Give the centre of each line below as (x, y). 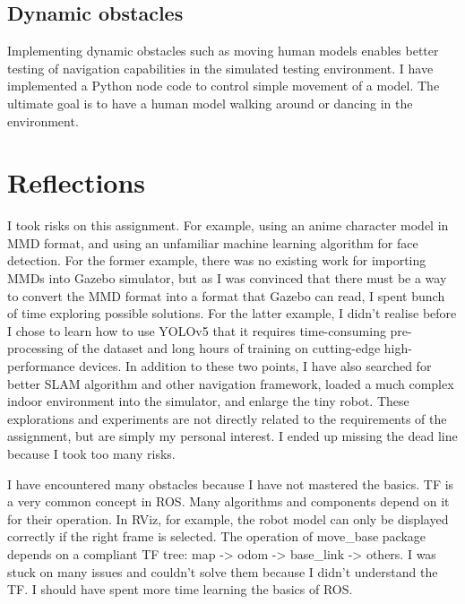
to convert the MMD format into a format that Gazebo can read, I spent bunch (226, 295)
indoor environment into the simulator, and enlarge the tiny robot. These (208, 401)
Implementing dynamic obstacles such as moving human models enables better (223, 51)
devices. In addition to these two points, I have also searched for (255, 366)
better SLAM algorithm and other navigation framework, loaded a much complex (231, 383)
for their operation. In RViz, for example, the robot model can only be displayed (228, 518)
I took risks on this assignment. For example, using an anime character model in (228, 225)
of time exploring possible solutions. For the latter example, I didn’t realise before (232, 313)
